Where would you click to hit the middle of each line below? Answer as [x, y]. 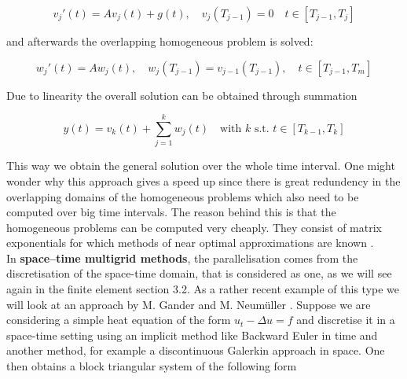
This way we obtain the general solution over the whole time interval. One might [201, 166]
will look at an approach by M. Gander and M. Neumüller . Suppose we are [189, 304]
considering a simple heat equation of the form [119, 320]
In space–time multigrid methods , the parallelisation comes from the [182, 258]
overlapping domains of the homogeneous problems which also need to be [183, 196]
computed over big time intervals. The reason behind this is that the [171, 212]
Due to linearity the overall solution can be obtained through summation [182, 95]
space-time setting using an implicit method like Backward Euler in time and [192, 335]
